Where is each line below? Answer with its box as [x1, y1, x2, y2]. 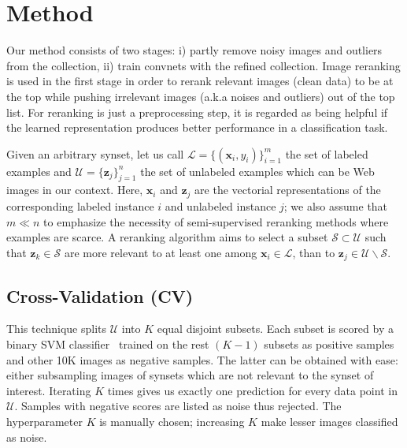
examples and [6, 162, 72, 179]
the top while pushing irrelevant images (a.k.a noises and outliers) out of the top [6, 88, 395, 104]
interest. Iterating [6, 382, 91, 398]
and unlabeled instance [165, 197, 276, 214]
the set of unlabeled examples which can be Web [140, 162, 375, 179]
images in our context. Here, [6, 181, 143, 198]
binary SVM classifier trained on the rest [6, 335, 209, 352]
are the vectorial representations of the [194, 181, 381, 198]
